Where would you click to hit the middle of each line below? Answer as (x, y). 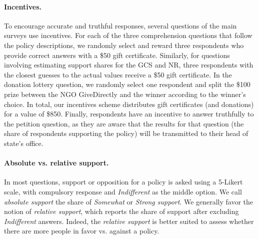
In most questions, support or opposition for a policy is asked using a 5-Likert (123, 182)
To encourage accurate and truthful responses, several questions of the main (120, 25)
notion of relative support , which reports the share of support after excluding (121, 211)
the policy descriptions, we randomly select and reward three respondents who (124, 45)
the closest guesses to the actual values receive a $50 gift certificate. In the (118, 74)
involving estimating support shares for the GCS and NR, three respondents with (129, 65)
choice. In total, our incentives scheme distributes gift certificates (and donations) (129, 104)
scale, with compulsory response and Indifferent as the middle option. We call (123, 191)
